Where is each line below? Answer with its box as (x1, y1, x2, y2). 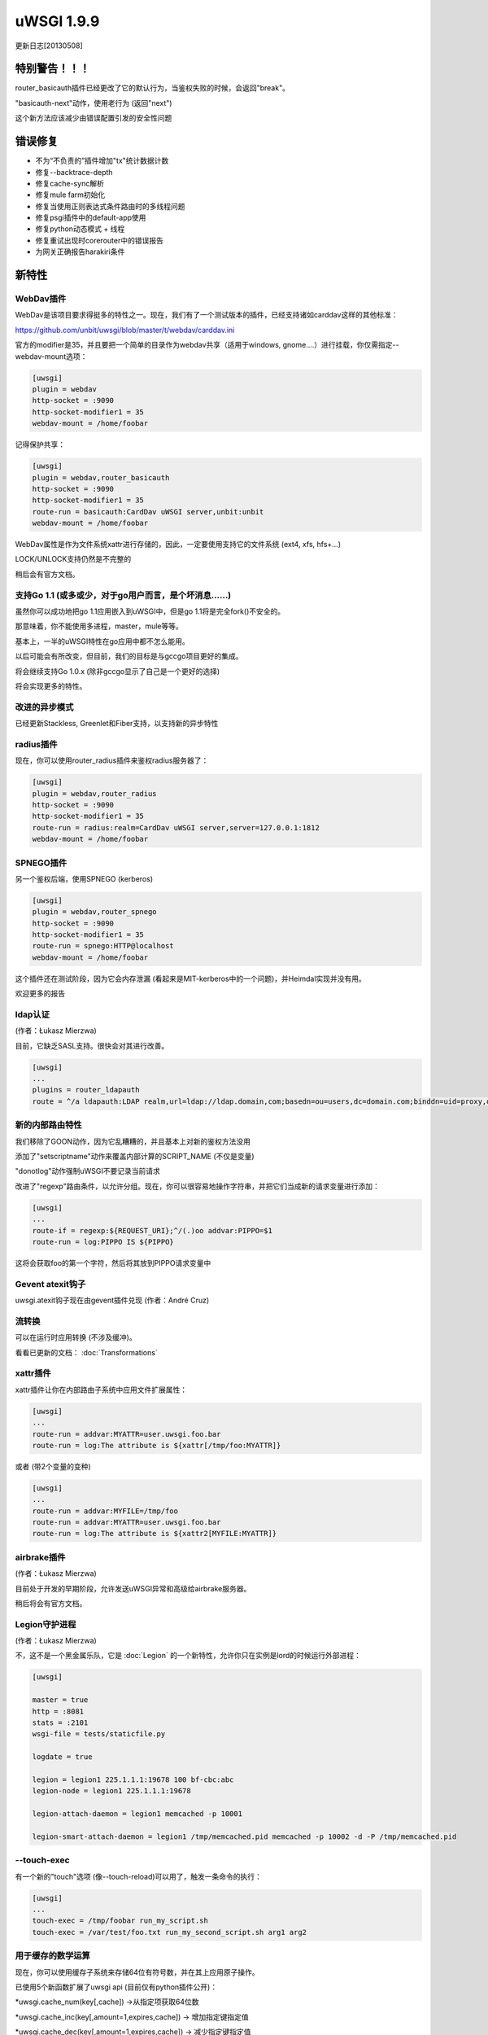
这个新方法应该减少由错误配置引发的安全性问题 (15, 113, 172, 123)
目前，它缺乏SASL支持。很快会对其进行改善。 (15, 1040, 169, 1050)
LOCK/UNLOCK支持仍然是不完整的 (15, 554, 132, 564)
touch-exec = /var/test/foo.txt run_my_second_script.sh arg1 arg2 (32, 1928, 307, 1937)
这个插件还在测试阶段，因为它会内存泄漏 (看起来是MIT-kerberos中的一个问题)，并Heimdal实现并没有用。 (15, 974, 366, 983)
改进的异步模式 (15, 701, 74, 712)
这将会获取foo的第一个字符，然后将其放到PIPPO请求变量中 (15, 1258, 211, 1267)
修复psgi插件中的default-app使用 (35, 212, 146, 223)
